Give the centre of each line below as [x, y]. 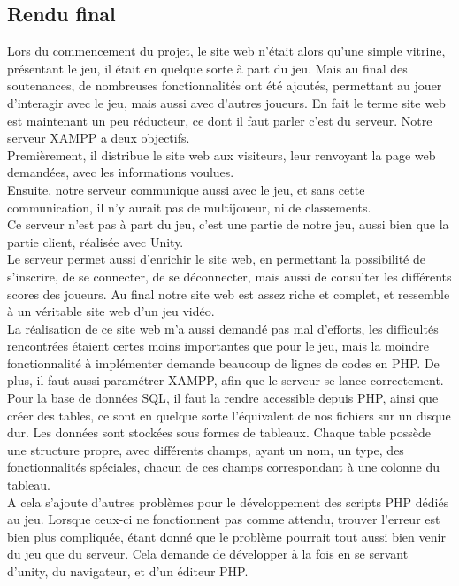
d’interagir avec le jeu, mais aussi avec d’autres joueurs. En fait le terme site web [226, 102]
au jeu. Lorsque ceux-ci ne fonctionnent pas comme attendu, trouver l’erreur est [224, 519]
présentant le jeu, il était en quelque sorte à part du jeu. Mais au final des [207, 68]
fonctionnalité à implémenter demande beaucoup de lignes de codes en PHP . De [223, 362]
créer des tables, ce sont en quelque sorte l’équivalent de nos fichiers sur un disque [229, 415]
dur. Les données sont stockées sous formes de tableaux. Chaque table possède [219, 432]
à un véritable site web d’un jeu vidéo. [111, 311]
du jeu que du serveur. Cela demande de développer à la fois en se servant [208, 554]
